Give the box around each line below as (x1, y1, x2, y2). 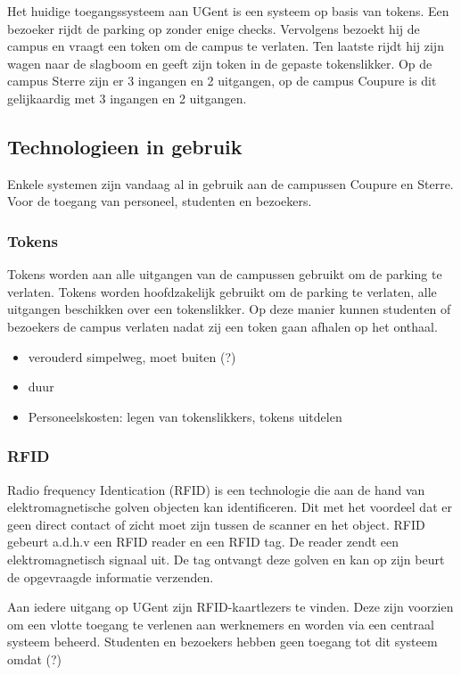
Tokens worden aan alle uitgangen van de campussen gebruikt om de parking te (7, 265, 442, 284)
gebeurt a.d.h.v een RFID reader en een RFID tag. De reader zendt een (7, 532, 399, 551)
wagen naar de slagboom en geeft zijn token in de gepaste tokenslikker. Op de (7, 54, 432, 72)
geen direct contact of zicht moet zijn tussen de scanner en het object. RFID (7, 514, 425, 533)
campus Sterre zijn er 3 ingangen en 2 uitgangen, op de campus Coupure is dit (7, 71, 437, 90)
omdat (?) (7, 649, 62, 668)
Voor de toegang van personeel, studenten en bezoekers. (7, 192, 312, 210)
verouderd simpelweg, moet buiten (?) (28, 347, 236, 366)
